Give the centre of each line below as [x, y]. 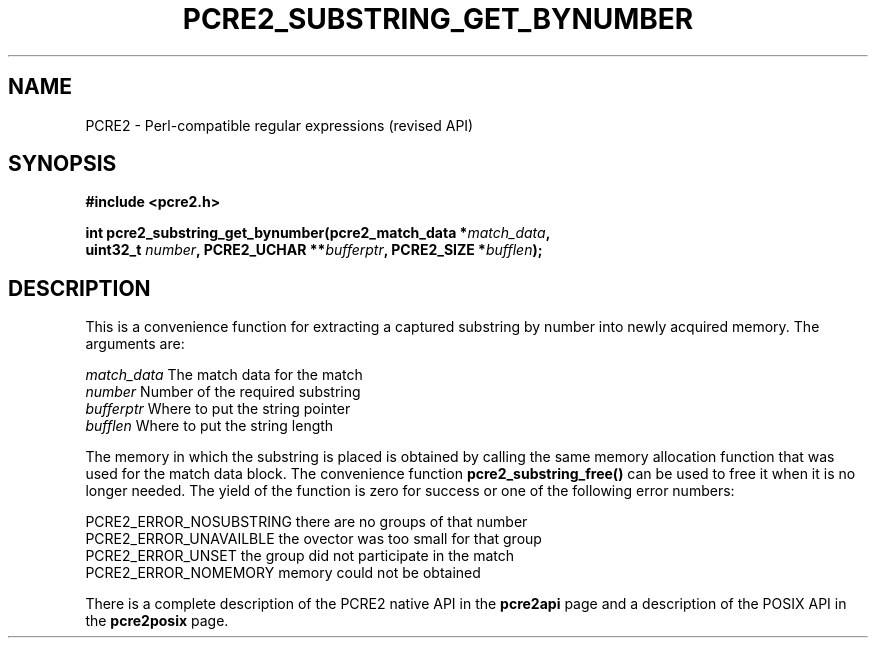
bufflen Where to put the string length [209, 426]
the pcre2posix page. [157, 621]
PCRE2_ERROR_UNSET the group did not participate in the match [300, 556]
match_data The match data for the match [224, 375]
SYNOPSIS [62, 164]
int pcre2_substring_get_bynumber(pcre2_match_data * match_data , [318, 233]
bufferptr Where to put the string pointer [218, 409]
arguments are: [135, 344]
